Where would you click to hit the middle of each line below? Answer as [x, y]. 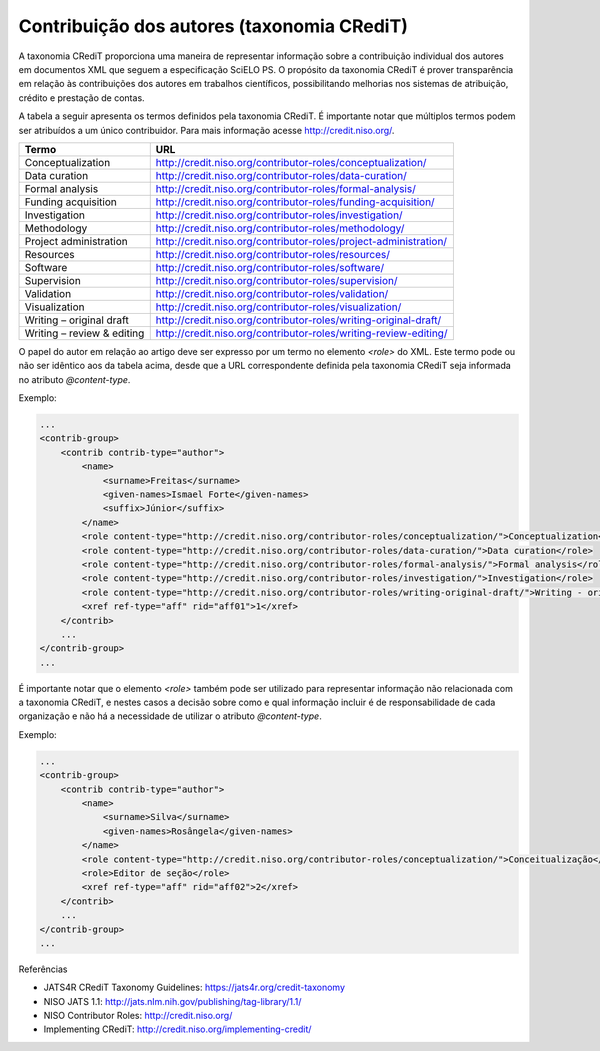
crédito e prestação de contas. [81, 97]
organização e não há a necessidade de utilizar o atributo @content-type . [170, 716]
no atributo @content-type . [74, 379]
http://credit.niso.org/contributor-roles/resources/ [272, 254]
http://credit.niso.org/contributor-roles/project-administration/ [301, 241]
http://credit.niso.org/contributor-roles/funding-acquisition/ [295, 202]
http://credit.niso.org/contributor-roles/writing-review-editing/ [301, 333]
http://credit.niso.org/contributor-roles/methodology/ [280, 228]
